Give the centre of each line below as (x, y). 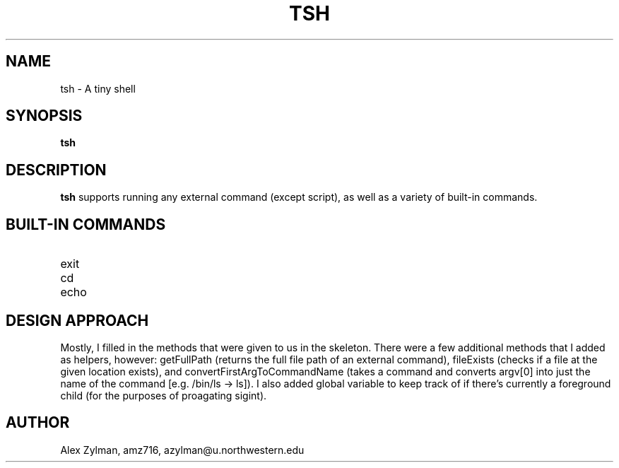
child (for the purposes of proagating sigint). (164, 395)
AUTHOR (38, 423)
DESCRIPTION (56, 170)
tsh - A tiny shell (98, 88)
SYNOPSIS (44, 116)
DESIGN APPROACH (77, 320)
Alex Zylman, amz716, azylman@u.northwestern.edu (182, 450)
